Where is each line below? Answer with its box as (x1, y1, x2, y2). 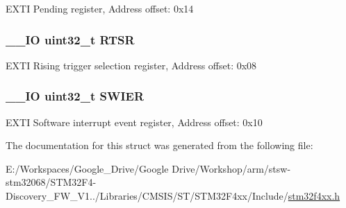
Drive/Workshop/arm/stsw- (172, 161, 291, 175)
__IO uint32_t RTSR (6, 31, 135, 48)
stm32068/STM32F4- (6, 175, 97, 189)
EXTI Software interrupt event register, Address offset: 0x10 (6, 114, 263, 129)
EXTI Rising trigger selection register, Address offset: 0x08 (6, 58, 257, 72)
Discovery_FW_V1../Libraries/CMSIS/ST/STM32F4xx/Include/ (6, 189, 288, 202)
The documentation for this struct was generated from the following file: (6, 138, 313, 153)
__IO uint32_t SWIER (6, 87, 145, 105)
